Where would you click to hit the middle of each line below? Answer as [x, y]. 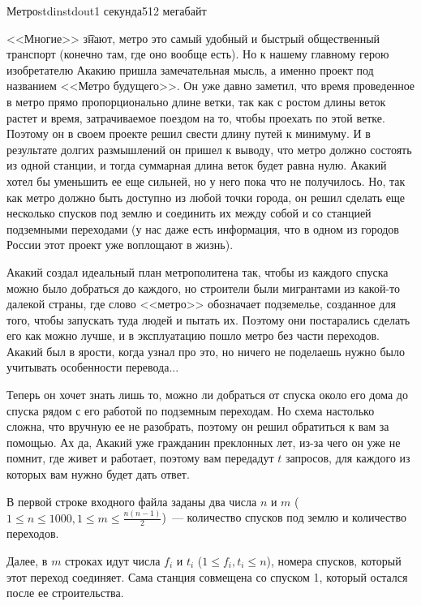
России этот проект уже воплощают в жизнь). [120, 245]
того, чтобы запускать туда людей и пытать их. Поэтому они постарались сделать [208, 319]
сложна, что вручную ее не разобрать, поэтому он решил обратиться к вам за [198, 426]
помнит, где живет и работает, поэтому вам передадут [140, 458]
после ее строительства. [65, 593]
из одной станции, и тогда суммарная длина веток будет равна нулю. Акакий [197, 165]
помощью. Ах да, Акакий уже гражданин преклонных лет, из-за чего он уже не [204, 442]
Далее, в [27, 560]
